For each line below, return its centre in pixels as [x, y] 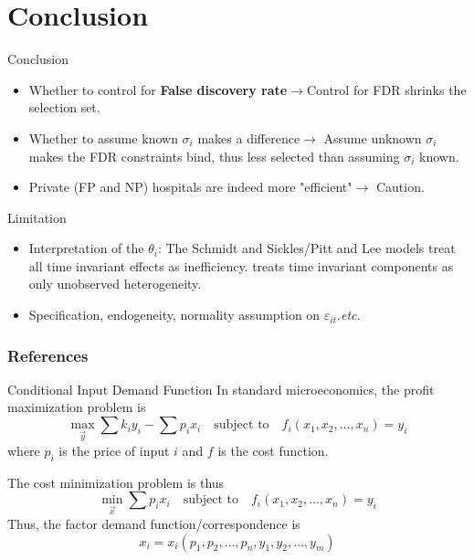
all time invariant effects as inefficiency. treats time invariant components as [241, 265]
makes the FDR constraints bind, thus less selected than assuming [214, 156]
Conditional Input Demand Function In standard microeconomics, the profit [221, 389]
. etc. [349, 315]
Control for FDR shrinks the [386, 89]
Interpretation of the [86, 248]
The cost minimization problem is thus [116, 482]
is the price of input [114, 450]
